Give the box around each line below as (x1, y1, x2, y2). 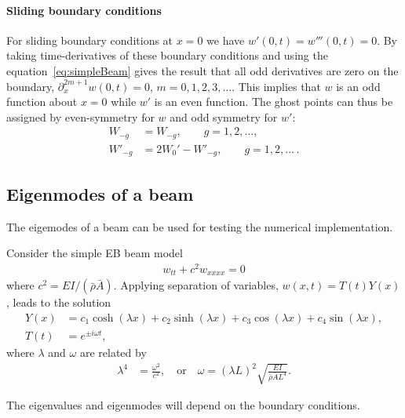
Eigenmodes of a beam (6, 181, 194, 205)
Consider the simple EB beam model (6, 245, 183, 261)
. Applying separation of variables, (113, 277, 279, 293)
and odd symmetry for (170, 108, 278, 125)
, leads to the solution (6, 294, 111, 311)
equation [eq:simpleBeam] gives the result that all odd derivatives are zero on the (6, 62, 399, 78)
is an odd (336, 78, 381, 94)
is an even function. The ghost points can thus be (154, 93, 393, 110)
